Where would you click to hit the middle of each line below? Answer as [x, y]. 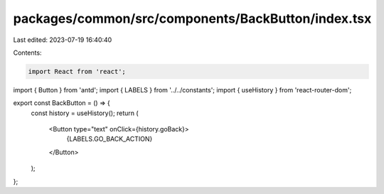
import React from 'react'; [77, 71]
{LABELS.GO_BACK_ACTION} [110, 139]
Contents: [27, 53]
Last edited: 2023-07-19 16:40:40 [63, 40]
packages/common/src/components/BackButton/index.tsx [192, 18]
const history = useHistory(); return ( [85, 113]
